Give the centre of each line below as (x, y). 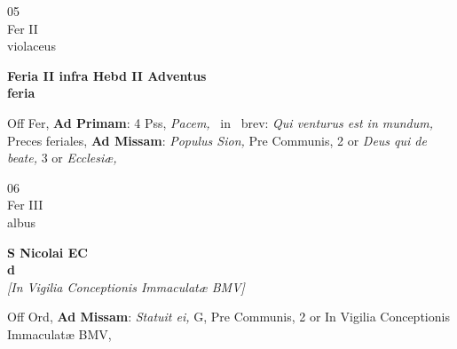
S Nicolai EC (47, 252)
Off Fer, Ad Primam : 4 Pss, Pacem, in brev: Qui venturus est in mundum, (221, 122)
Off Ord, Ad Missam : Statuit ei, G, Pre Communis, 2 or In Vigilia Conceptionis (228, 317)
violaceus (32, 46)
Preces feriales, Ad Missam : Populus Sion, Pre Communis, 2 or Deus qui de (217, 140)
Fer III (25, 205)
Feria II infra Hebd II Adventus (107, 75)
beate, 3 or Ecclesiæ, (62, 158)
